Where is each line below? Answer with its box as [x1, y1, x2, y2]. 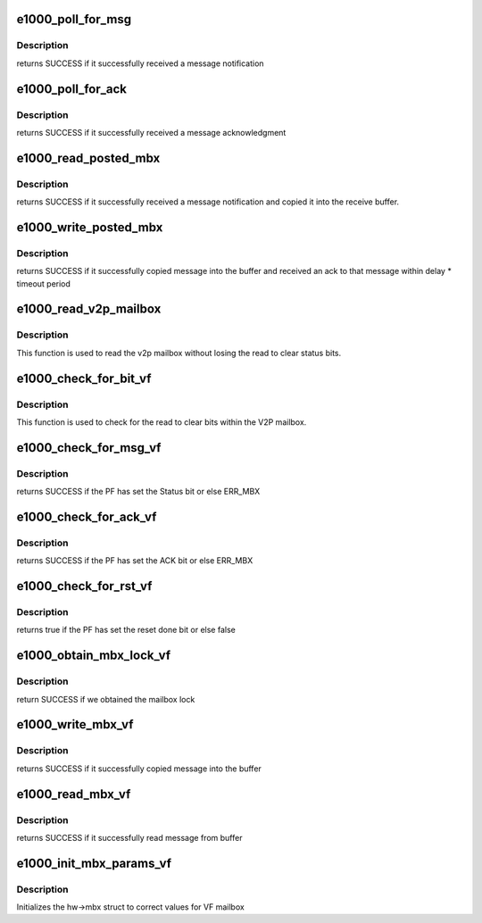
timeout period [16, 278, 71, 289]
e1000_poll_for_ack [16, 81, 128, 96]
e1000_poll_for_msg [16, 12, 132, 27]
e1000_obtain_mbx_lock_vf [16, 648, 171, 663]
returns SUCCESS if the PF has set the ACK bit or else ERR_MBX [16, 555, 253, 566]
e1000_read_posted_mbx [16, 150, 161, 165]
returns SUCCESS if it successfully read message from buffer [16, 832, 243, 843]
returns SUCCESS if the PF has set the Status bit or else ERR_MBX [16, 486, 261, 497]
